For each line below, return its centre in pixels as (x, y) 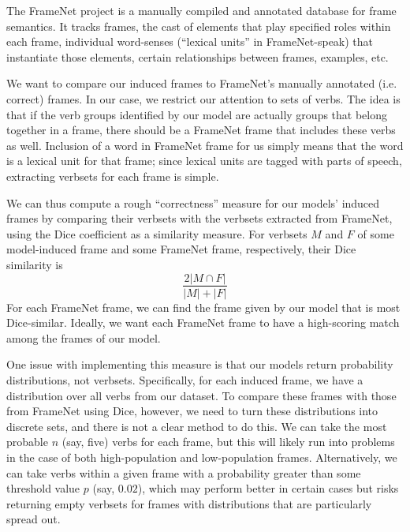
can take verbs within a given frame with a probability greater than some (184, 472)
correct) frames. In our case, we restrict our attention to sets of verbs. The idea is (203, 98)
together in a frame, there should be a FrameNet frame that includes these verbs (201, 130)
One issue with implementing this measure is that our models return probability (200, 364)
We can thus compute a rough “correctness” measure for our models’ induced (193, 202)
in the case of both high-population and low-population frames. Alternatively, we (202, 457)
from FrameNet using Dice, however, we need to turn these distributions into (192, 411)
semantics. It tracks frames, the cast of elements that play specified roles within (199, 26)
